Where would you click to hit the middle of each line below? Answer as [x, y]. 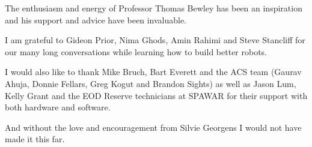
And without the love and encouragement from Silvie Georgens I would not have [153, 127]
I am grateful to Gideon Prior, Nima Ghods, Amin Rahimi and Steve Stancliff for [155, 40]
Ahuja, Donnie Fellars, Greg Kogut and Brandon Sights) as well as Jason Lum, [151, 83]
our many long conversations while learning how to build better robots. [136, 51]
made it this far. [35, 139]
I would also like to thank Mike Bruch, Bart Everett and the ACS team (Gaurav [153, 72]
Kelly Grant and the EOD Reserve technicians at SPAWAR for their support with [156, 95]
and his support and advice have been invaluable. [96, 19]
